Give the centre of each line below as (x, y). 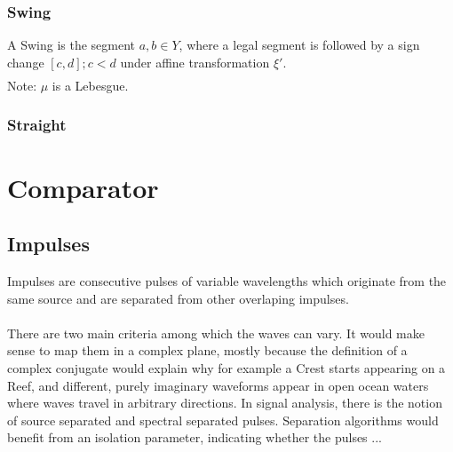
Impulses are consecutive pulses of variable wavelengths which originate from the (227, 280)
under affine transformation (195, 62)
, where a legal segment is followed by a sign (299, 45)
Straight (37, 125)
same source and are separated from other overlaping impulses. (178, 298)
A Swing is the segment (72, 45)
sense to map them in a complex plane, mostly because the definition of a (207, 350)
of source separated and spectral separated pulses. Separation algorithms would (223, 420)
